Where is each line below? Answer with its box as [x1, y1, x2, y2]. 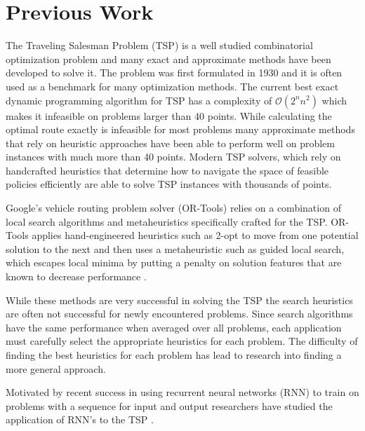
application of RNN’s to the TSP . [6, 412, 154, 427]
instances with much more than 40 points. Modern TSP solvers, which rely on [6, 149, 341, 164]
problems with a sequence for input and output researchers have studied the [6, 398, 333, 413]
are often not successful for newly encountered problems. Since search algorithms [6, 306, 353, 321]
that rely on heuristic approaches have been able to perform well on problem [6, 135, 335, 150]
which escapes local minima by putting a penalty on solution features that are [6, 255, 342, 270]
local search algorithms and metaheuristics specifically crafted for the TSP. [6, 214, 328, 228]
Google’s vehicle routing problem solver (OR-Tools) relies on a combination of [6, 200, 341, 215]
